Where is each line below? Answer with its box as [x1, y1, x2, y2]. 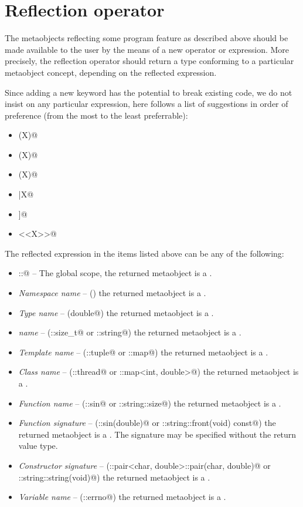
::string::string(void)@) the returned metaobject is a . [18, 471, 210, 483]
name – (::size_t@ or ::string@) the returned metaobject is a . [18, 326, 241, 338]
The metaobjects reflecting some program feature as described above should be [5, 32, 288, 44]
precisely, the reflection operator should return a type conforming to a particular [5, 55, 294, 67]
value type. [18, 439, 58, 452]
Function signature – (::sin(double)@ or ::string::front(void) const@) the [18, 417, 276, 429]
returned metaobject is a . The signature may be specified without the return [18, 428, 297, 440]
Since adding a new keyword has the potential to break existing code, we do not [5, 86, 292, 98]
